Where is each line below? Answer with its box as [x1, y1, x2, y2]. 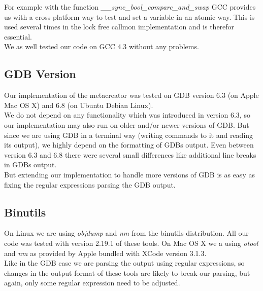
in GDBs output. [4, 159, 57, 170]
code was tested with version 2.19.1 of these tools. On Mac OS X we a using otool [4, 237, 258, 248]
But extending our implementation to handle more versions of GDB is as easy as [4, 169, 255, 179]
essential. [4, 31, 32, 42]
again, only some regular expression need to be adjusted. [4, 277, 180, 288]
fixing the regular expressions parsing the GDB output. [4, 179, 176, 190]
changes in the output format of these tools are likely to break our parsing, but [4, 267, 250, 278]
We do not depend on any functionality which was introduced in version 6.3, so [4, 110, 250, 120]
